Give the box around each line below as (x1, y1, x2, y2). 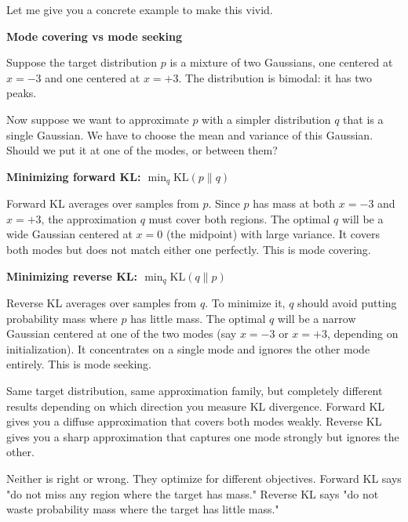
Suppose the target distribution (6, 54, 157, 71)
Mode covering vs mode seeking (6, 27, 182, 44)
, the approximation (41, 210, 137, 227)
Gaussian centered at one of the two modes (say (6, 325, 237, 342)
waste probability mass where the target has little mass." (6, 501, 279, 517)
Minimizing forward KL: (6, 168, 141, 184)
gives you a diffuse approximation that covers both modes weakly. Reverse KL (6, 413, 382, 430)
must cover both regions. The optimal (148, 210, 330, 227)
